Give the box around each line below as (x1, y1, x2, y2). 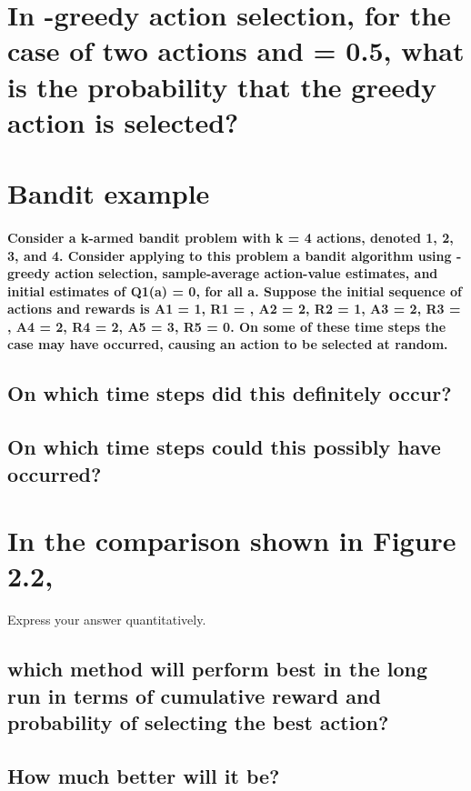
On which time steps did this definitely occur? (7, 379, 452, 407)
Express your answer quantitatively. (7, 610, 206, 629)
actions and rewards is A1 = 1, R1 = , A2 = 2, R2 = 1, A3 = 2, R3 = (7, 299, 461, 318)
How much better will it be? (7, 761, 280, 789)
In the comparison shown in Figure (7, 522, 456, 559)
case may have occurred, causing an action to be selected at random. (7, 335, 448, 354)
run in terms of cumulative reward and (7, 681, 381, 709)
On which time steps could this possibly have (7, 433, 441, 461)
